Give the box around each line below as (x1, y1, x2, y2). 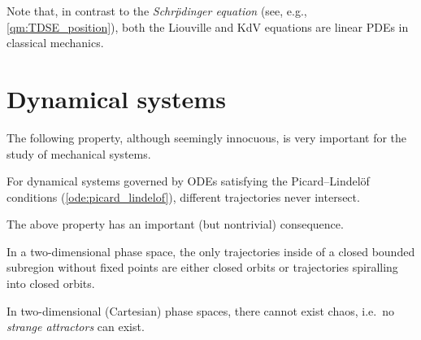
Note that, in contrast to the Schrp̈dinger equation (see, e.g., (7, 2, 307, 19)
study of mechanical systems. (7, 145, 151, 162)
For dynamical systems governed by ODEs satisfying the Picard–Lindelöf (7, 172, 370, 190)
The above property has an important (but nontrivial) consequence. (7, 216, 344, 233)
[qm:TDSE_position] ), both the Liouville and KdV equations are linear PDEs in (7, 18, 409, 35)
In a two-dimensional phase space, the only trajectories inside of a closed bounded (7, 242, 415, 259)
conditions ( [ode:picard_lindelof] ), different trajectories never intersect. (7, 188, 360, 205)
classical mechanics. (7, 34, 104, 51)
